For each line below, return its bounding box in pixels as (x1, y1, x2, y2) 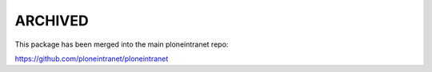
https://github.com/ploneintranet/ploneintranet (14, 54, 169, 63)
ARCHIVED (14, 12, 89, 29)
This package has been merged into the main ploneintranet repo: (14, 40, 229, 49)
